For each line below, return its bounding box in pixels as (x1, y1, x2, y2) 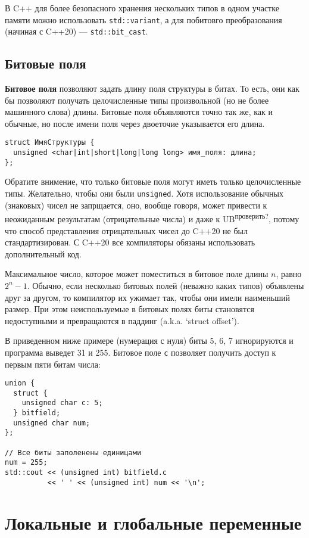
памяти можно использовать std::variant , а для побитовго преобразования (5, 13, 282, 26)
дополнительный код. (5, 247, 82, 260)
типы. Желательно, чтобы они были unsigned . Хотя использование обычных (5, 187, 283, 200)
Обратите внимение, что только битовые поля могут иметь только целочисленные (5, 175, 301, 188)
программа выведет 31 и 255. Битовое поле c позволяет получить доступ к (5, 346, 276, 358)
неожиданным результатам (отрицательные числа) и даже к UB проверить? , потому (5, 211, 299, 225)
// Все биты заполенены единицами (5, 448, 142, 457)
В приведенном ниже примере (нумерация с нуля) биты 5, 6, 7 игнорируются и (5, 334, 294, 347)
